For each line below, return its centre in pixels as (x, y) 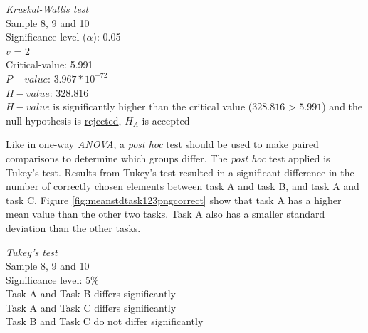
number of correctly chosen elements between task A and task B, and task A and (183, 186)
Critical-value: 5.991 (49, 64)
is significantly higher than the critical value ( (153, 106)
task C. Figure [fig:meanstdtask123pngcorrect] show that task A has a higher (174, 200)
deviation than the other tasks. (73, 227)
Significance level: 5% (52, 279)
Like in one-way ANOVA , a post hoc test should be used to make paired (162, 144)
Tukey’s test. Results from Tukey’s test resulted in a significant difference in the (180, 172)
